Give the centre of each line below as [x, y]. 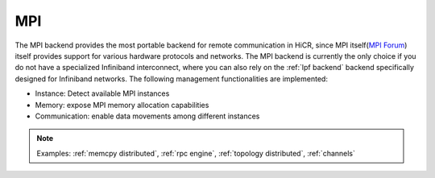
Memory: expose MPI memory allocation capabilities [122, 105]
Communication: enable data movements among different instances [147, 116]
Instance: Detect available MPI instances [102, 93]
